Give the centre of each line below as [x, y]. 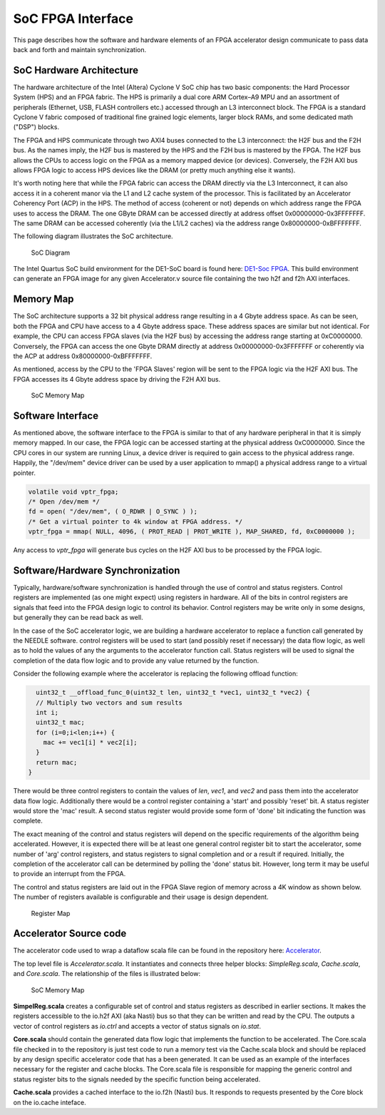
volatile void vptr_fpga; [73, 492]
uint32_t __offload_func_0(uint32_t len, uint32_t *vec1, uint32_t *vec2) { [173, 693]
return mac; [57, 762]
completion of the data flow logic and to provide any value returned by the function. [136, 661]
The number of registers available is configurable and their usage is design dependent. [141, 897]
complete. [28, 821]
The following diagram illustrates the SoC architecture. [93, 236]
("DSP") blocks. [36, 127]
